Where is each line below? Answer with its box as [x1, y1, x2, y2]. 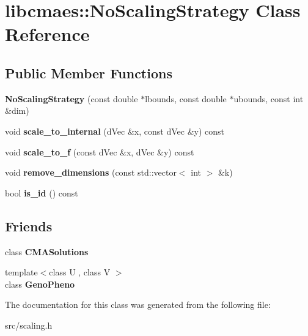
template [5, 266, 38, 278]
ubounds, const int [233, 92, 304, 105]
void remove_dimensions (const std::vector [5, 166, 177, 179]
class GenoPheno [5, 277, 75, 290]
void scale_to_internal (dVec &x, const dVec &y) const [5, 124, 224, 137]
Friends [5, 216, 53, 235]
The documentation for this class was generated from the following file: [5, 298, 271, 311]
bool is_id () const [5, 186, 78, 199]
